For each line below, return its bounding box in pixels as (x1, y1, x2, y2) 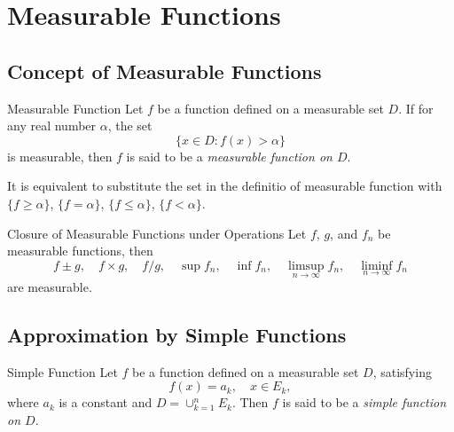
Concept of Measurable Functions (7, 57, 322, 84)
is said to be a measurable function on (126, 146, 333, 165)
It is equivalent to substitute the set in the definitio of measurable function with (7, 177, 442, 195)
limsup (288, 259, 325, 272)
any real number (7, 116, 97, 135)
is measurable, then (7, 146, 113, 165)
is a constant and (59, 393, 153, 412)
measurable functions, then (7, 241, 153, 260)
